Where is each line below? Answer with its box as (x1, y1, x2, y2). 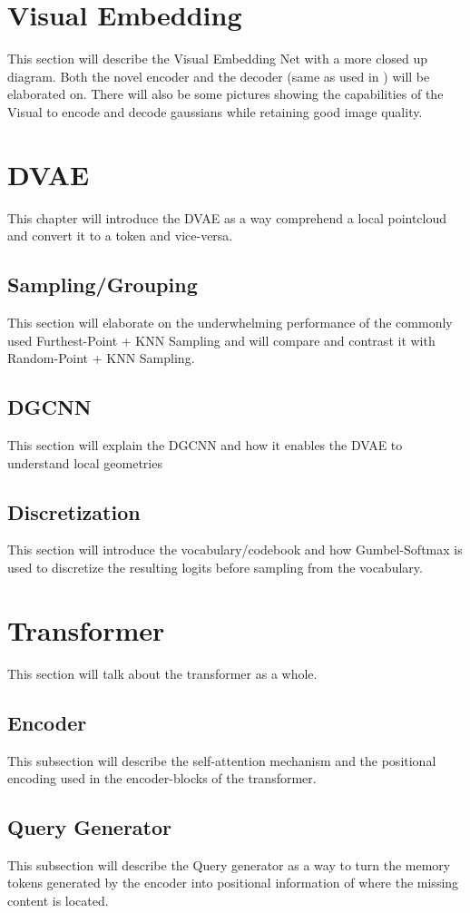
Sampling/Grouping (7, 270, 198, 299)
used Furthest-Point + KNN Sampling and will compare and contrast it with (7, 330, 436, 349)
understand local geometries (7, 453, 162, 472)
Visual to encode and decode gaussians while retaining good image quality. (7, 102, 423, 121)
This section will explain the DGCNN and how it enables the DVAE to (7, 436, 403, 454)
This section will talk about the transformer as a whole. (7, 663, 318, 682)
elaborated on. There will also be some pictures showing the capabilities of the (7, 84, 444, 103)
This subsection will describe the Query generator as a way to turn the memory (7, 855, 451, 874)
